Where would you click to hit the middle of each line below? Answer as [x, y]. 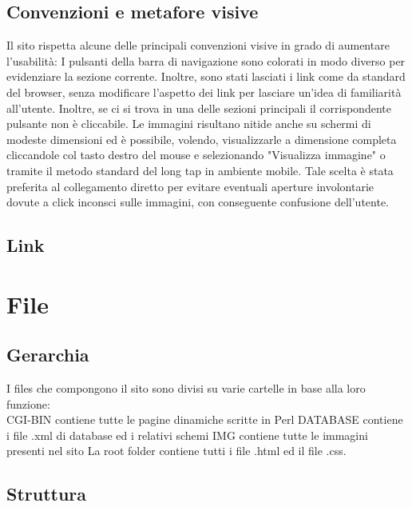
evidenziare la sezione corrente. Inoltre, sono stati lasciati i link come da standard [206, 76]
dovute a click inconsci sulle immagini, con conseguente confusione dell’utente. [198, 202]
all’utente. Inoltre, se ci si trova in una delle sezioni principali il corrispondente [199, 108]
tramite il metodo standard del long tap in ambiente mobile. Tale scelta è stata [200, 170]
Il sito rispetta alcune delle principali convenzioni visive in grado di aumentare [198, 45]
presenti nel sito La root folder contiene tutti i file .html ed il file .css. [176, 451]
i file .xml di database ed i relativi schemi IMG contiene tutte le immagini [187, 435]
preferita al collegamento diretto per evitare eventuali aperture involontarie [190, 186]
